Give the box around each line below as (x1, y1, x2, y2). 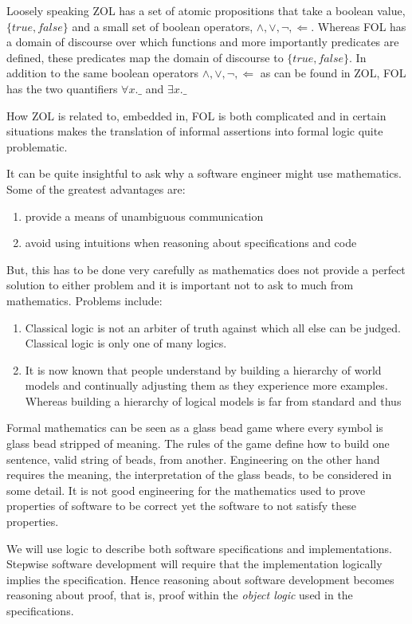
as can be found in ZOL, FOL (260, 65, 406, 81)
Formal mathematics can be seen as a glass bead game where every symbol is (6, 419, 383, 436)
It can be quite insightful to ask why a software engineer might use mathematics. (6, 165, 402, 182)
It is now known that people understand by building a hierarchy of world (25, 361, 382, 378)
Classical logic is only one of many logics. (25, 335, 227, 351)
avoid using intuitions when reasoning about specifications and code (25, 234, 357, 251)
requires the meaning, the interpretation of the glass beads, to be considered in (6, 466, 392, 483)
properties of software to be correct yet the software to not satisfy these (6, 497, 356, 514)
